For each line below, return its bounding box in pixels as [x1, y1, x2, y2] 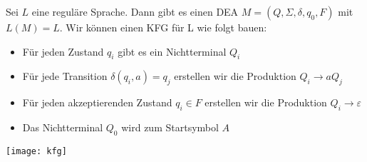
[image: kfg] [6, 146, 67, 156]
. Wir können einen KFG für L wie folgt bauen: [59, 20, 267, 34]
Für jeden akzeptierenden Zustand [22, 95, 172, 110]
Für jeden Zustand [22, 44, 104, 59]
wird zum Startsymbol [121, 119, 219, 134]
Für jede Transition [22, 69, 108, 83]
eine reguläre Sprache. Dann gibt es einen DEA [31, 4, 239, 19]
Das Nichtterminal [22, 119, 103, 134]
